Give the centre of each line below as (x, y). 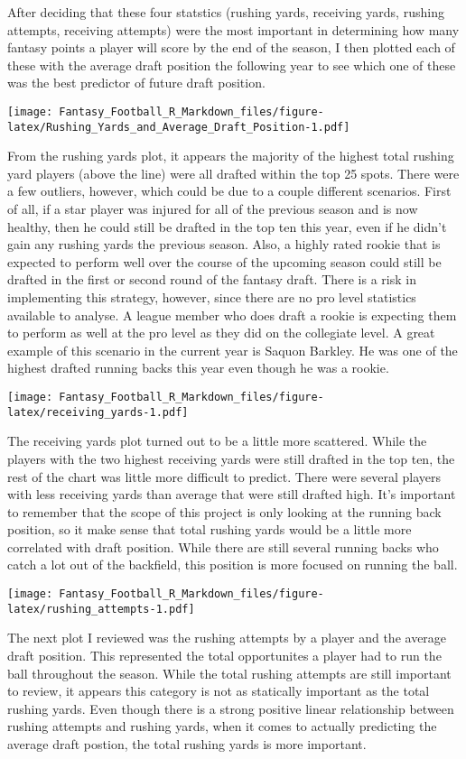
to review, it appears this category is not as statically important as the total (219, 691)
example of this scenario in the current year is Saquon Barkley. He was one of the (233, 350)
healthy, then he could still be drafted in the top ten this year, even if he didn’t (227, 226)
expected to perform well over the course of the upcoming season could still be (224, 261)
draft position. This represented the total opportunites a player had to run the (224, 655)
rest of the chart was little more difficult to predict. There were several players (224, 476)
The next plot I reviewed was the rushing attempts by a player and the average (227, 638)
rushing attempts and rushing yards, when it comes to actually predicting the (222, 726)
